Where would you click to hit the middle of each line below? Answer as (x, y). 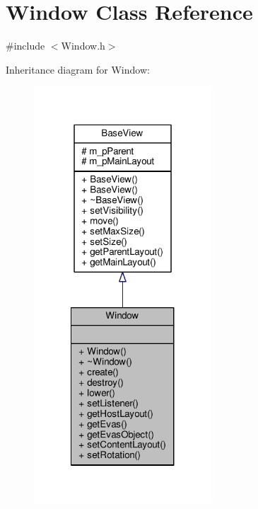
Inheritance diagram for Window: (78, 69)
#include (25, 46)
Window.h (83, 46)
